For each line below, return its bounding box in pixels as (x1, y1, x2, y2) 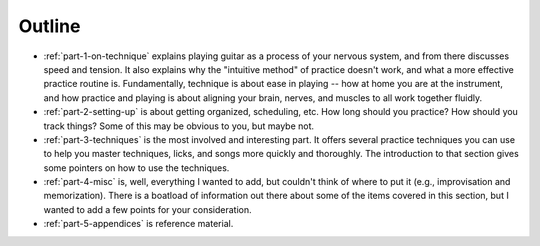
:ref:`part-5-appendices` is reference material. (43, 218, 234, 230)
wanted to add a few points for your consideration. (43, 203, 252, 215)
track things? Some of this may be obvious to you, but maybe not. (43, 120, 315, 132)
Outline (18, 15, 81, 37)
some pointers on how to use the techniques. (43, 161, 230, 174)
